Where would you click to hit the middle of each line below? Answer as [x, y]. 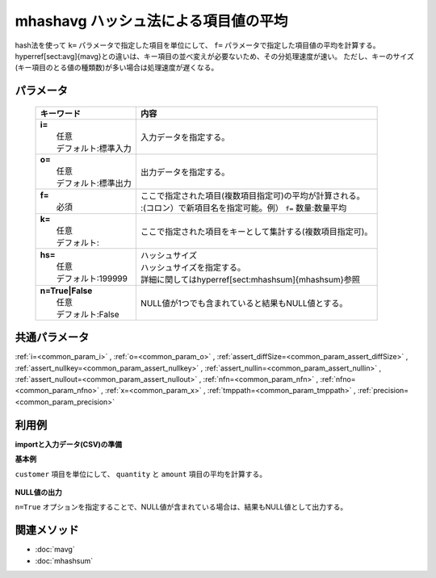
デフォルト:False [88, 314]
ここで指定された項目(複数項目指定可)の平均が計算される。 [252, 195]
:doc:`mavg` [55, 550]
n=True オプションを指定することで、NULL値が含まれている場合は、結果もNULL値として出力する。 [181, 507]
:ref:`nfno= [338, 379]
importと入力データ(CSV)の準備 [69, 444]
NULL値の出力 [38, 492]
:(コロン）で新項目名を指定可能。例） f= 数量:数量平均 [243, 207]
